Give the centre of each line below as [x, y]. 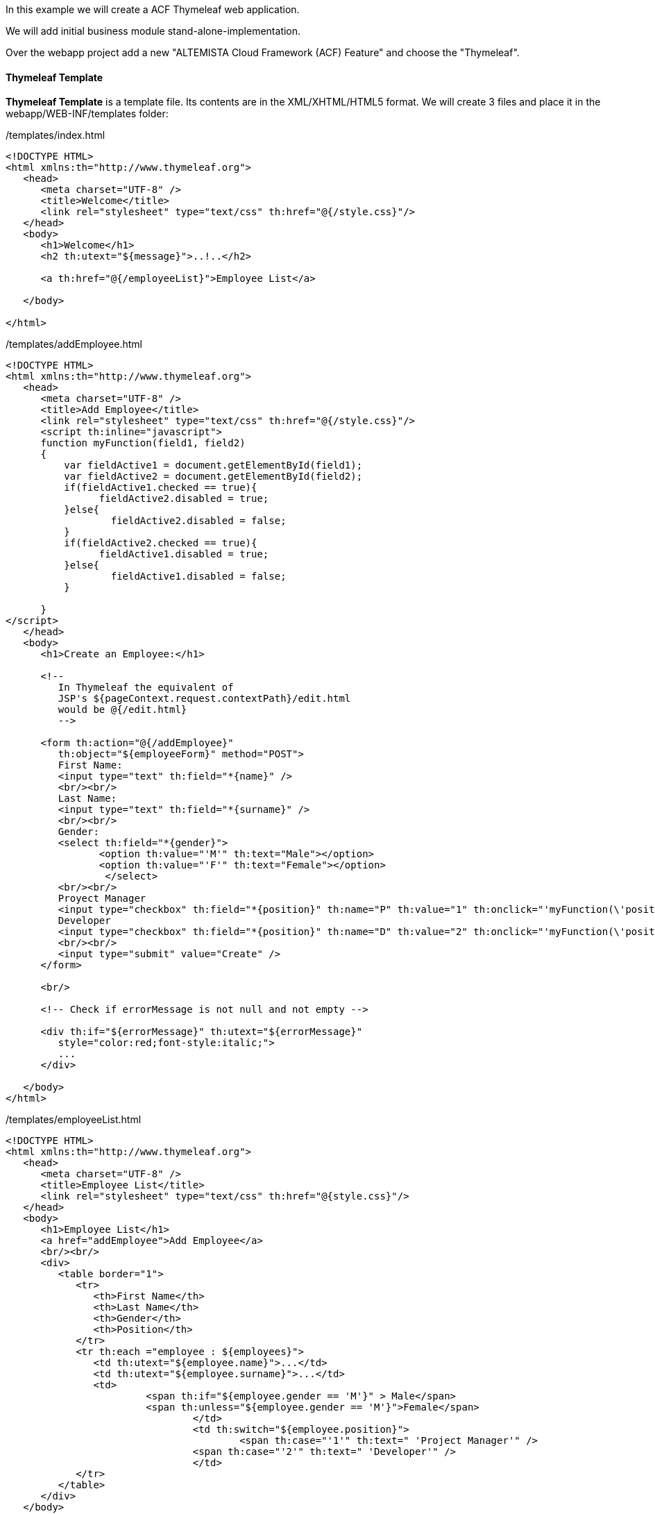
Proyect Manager [102, 899]
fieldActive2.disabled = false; [198, 521]
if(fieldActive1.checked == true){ [161, 488]
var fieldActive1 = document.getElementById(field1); [213, 465]
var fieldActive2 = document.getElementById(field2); [213, 477]
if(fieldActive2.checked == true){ [161, 543]
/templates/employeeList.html [74, 1120]
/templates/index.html [56, 135]
